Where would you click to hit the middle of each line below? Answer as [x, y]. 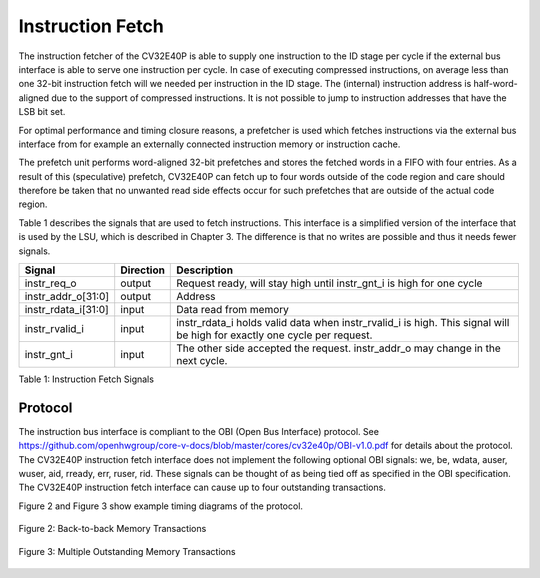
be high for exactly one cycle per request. [274, 335]
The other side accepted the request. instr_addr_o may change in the [339, 348]
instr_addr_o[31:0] [67, 297]
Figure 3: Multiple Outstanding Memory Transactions [127, 551]
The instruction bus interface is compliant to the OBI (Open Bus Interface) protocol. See [199, 431]
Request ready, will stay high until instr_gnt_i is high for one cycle [329, 283]
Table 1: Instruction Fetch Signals [86, 379]
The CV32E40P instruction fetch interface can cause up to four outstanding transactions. [202, 487]
